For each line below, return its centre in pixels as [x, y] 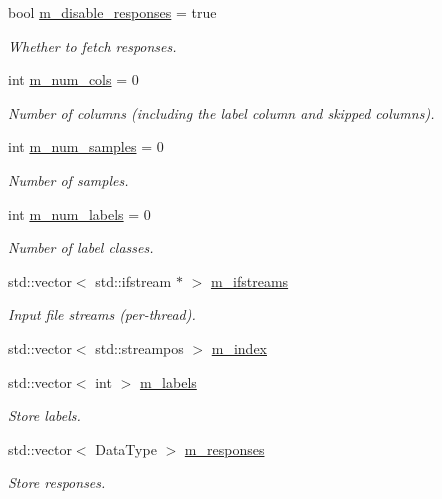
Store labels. [44, 415]
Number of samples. [68, 179]
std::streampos [139, 347]
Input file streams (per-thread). [102, 314]
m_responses [224, 448]
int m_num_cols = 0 [73, 79]
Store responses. [57, 482]
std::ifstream [133, 280]
